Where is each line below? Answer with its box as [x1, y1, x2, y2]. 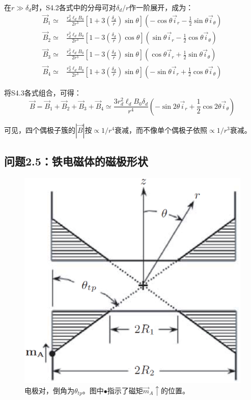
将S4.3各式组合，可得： [4, 87, 81, 98]
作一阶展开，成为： [129, 2, 193, 12]
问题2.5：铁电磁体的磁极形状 [4, 153, 148, 169]
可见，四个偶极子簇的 [4, 124, 75, 135]
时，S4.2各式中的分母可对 [32, 2, 116, 12]
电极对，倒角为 [24, 385, 74, 395]
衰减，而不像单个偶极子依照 [115, 124, 208, 135]
